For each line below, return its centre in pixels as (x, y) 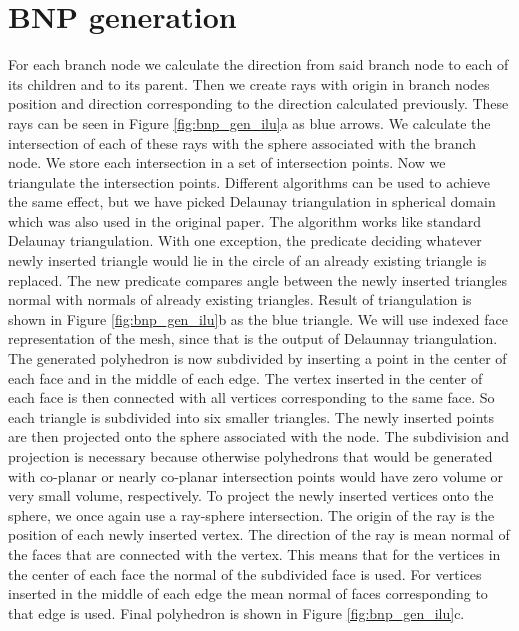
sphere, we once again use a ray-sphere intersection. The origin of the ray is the (251, 514)
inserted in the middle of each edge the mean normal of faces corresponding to (248, 593)
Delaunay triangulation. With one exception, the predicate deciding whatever (245, 240)
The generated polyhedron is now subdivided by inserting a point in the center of (257, 358)
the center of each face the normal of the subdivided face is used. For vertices (245, 573)
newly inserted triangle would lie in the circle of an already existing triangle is (247, 260)
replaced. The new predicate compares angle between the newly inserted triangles (257, 279)
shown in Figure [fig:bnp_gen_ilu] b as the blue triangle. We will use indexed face (258, 318)
